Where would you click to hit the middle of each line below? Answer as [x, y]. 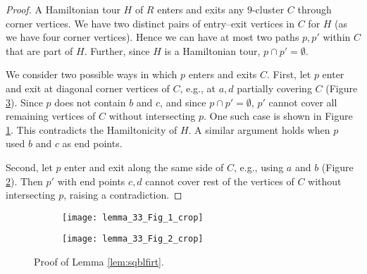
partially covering [274, 88]
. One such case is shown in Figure [278, 116]
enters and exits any [201, 9]
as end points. [92, 143]
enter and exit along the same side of [144, 167]
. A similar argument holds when [259, 129]
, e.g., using [259, 167]
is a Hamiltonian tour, [212, 50]
